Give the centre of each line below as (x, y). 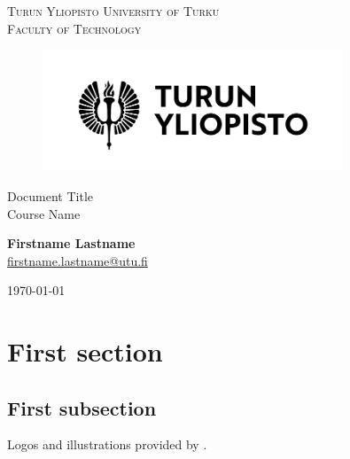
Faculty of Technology (74, 28)
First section (85, 351)
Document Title (51, 195)
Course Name (44, 213)
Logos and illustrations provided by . (107, 444)
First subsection (82, 407)
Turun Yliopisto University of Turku (113, 11)
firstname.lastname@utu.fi (78, 260)
